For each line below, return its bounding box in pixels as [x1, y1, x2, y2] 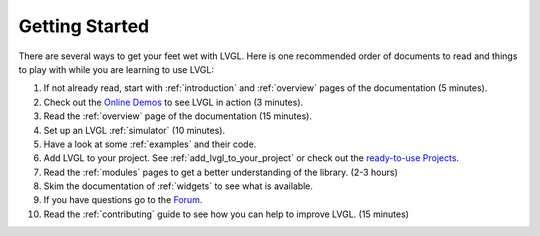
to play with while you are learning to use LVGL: [18, 63, 215, 75]
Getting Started [18, 15, 150, 37]
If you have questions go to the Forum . [43, 194, 203, 206]
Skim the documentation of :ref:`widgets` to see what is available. [43, 180, 314, 192]
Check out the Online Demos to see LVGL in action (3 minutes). [43, 96, 304, 108]
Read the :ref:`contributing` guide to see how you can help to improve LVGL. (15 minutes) [43, 208, 410, 220]
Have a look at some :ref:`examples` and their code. [43, 138, 257, 150]
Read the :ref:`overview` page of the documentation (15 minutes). [43, 110, 312, 122]
